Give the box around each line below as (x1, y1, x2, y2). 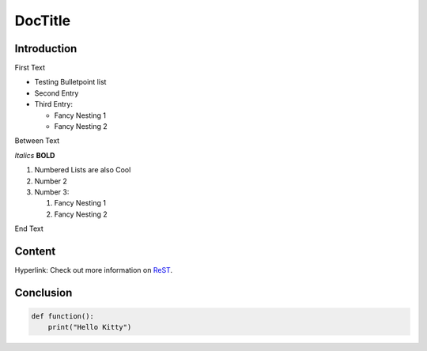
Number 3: (34, 187, 70, 197)
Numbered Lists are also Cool (34, 165, 131, 175)
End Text (14, 224, 43, 233)
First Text (14, 63, 46, 73)
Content (14, 244, 56, 258)
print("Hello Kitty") (47, 323, 132, 332)
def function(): (31, 312, 95, 321)
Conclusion (14, 285, 73, 300)
